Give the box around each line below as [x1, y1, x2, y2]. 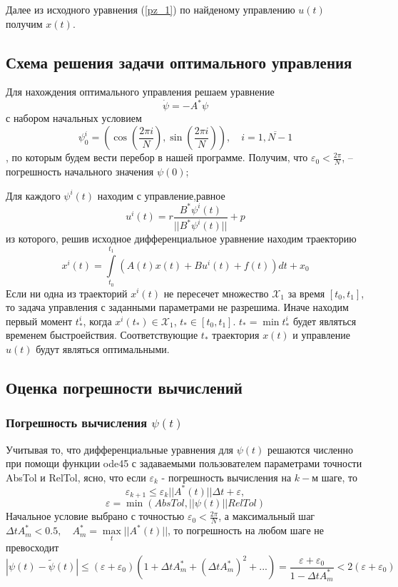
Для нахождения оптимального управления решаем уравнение [6, 84, 275, 99]
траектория [212, 327, 260, 342]
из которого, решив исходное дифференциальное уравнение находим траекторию [6, 231, 357, 245]
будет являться [292, 313, 357, 328]
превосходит [6, 540, 59, 555]
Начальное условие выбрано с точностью [6, 509, 185, 524]
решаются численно [267, 441, 354, 456]
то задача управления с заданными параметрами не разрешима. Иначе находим [6, 300, 349, 315]
